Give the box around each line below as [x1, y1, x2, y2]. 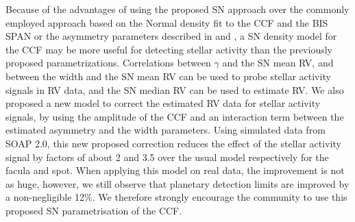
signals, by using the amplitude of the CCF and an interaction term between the [5, 109, 344, 123]
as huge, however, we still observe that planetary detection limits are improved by [5, 176, 350, 190]
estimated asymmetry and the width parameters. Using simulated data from [5, 123, 326, 137]
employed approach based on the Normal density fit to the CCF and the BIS [5, 15, 328, 29]
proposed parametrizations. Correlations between [5, 56, 211, 70]
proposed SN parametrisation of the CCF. [5, 203, 182, 217]
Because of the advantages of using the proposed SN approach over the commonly [5, 2, 350, 16]
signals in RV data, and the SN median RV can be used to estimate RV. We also [5, 82, 344, 97]
